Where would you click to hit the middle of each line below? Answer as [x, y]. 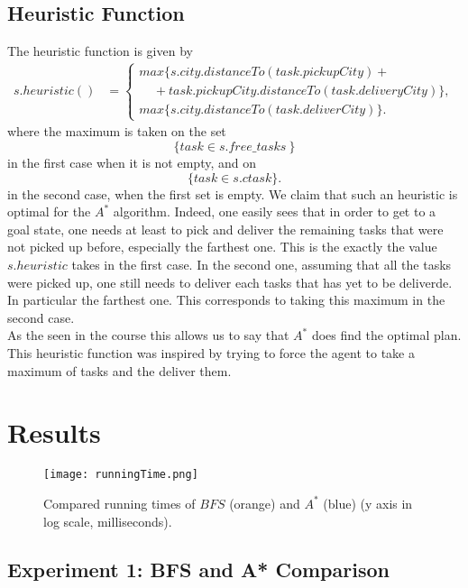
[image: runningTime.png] [121, 475]
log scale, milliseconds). [108, 521]
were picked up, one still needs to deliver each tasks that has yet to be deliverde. [230, 282]
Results [54, 432]
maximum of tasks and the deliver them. [119, 370]
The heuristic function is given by [100, 51]
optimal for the [49, 211]
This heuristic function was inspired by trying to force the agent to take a [211, 352]
